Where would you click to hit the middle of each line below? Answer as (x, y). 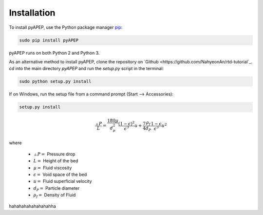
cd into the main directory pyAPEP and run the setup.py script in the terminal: (86, 69)
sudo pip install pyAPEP (49, 40)
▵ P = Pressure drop (55, 154)
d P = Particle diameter (56, 189)
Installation (32, 13)
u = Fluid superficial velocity (63, 181)
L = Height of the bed (56, 161)
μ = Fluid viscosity (53, 168)
